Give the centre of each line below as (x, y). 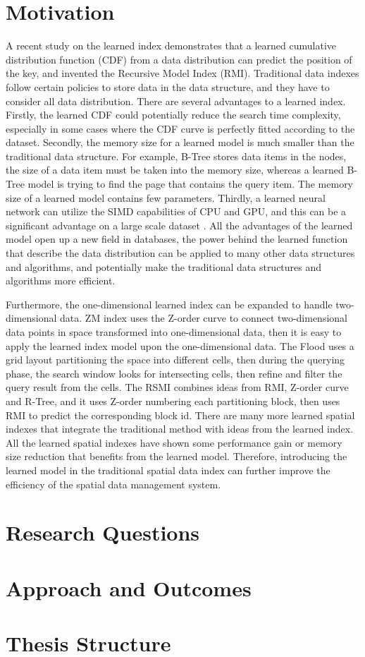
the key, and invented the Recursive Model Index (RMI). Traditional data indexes (182, 73)
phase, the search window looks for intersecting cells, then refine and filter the (174, 373)
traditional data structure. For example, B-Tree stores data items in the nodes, (176, 156)
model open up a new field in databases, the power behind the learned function (177, 239)
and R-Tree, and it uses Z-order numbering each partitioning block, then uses (173, 400)
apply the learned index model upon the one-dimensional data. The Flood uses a (180, 345)
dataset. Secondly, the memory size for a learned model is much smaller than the (180, 142)
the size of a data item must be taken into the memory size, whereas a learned (175, 170)
